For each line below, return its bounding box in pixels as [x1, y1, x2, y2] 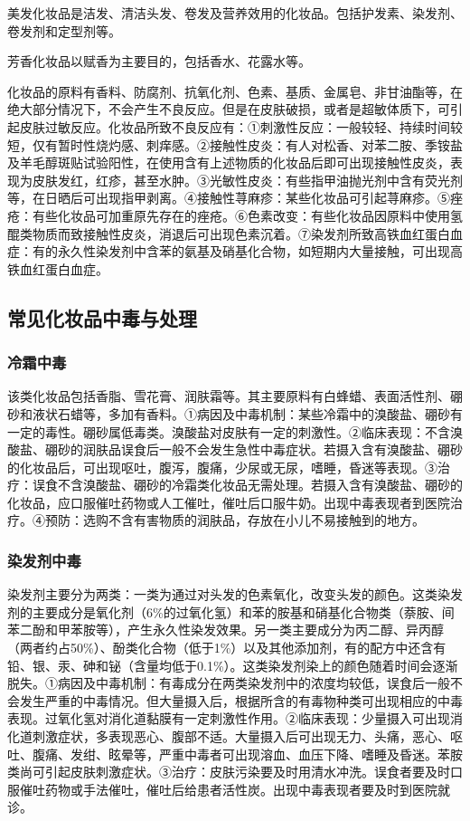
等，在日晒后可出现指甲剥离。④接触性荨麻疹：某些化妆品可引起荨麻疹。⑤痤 [7, 188, 463, 207]
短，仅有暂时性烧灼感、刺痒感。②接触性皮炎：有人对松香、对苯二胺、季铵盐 [7, 135, 463, 154]
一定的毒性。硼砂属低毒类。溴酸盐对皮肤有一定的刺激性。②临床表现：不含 [7, 422, 450, 441]
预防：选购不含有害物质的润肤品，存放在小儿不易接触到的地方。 [44, 511, 425, 530]
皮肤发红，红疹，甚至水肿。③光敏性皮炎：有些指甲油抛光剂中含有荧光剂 [32, 170, 463, 189]
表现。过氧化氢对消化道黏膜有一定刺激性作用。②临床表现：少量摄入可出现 [7, 709, 450, 728]
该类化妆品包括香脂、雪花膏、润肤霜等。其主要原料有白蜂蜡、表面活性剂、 [7, 387, 450, 406]
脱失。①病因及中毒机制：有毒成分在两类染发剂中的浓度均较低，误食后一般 [7, 673, 450, 692]
